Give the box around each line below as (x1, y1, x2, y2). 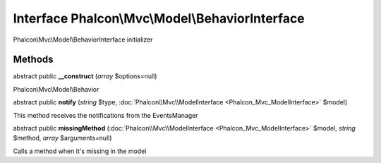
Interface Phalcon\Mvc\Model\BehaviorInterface (13, 11, 305, 26)
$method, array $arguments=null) (13, 134, 112, 143)
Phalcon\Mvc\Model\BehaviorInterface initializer (13, 35, 153, 44)
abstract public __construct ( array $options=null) (13, 72, 157, 80)
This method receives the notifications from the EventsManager (13, 111, 198, 119)
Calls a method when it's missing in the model (13, 147, 147, 155)
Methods (13, 54, 54, 66)
